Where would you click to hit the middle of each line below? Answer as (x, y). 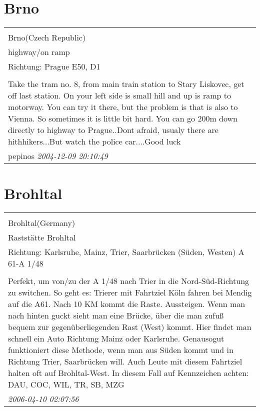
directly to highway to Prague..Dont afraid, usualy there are (113, 130)
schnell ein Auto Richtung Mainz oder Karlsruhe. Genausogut (116, 338)
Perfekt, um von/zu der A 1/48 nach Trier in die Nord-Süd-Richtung (129, 281)
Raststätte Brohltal (42, 237)
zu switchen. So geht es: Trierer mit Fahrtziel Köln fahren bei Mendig (130, 292)
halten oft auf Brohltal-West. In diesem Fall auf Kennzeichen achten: (128, 373)
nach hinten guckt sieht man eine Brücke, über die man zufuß (116, 315)
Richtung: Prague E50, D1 (54, 66)
